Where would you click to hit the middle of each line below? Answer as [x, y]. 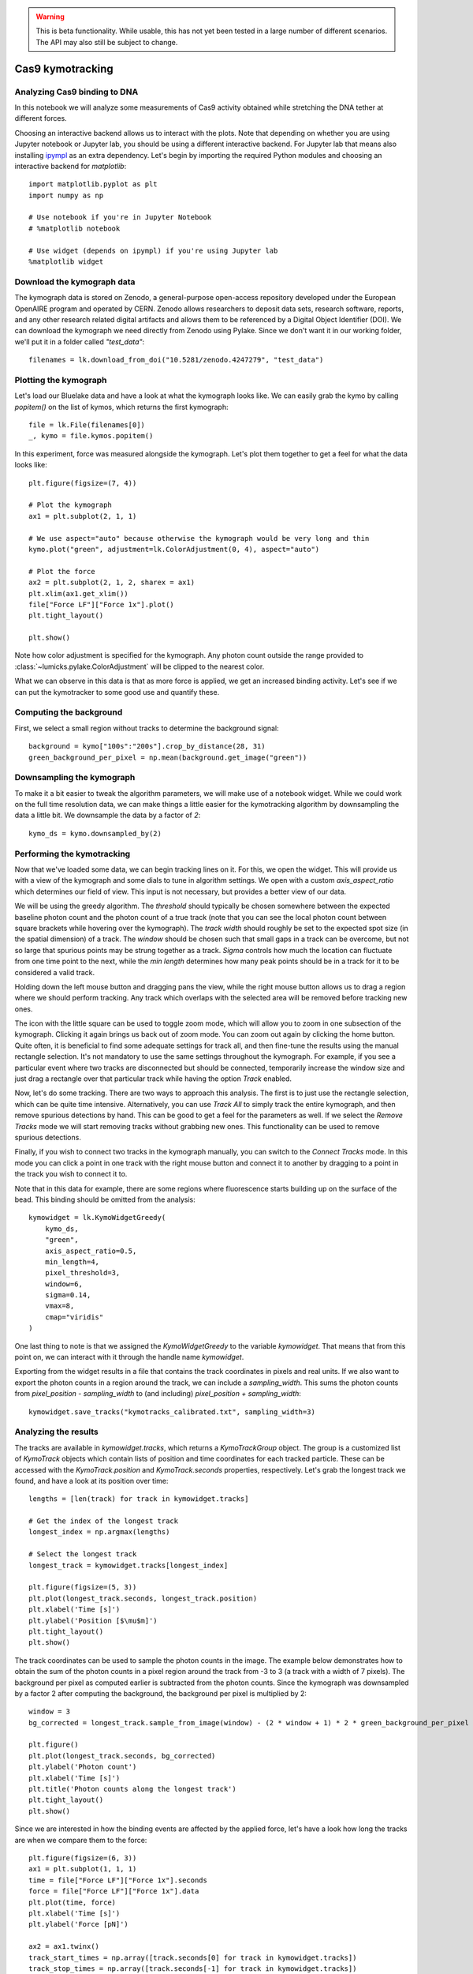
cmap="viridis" [74, 1317]
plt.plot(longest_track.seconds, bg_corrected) [122, 1756]
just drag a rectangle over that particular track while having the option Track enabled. [153, 1079]
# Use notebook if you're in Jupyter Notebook [120, 218]
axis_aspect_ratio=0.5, [91, 1251]
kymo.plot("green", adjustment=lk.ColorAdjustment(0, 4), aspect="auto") [174, 549]
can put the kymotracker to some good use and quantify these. [117, 692]
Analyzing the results [56, 1432]
